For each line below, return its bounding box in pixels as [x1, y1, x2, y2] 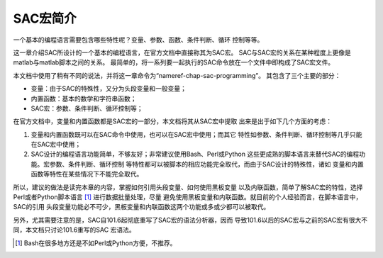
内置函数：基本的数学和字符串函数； [30, 94, 137, 103]
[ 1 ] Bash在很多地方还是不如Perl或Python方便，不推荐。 [15, 238, 177, 247]
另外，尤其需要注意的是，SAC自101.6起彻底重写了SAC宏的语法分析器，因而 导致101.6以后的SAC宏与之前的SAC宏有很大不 [13, 215, 368, 224]
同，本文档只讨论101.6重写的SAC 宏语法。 [13, 225, 135, 234]
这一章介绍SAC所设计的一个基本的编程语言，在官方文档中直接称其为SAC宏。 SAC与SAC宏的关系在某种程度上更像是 [13, 48, 351, 57]
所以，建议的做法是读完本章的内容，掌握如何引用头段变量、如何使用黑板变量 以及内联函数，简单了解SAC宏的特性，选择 [13, 183, 363, 191]
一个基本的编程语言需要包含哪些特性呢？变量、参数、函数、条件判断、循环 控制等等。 [13, 35, 264, 44]
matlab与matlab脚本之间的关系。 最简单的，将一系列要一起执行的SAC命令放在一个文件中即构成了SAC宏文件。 [13, 58, 335, 67]
